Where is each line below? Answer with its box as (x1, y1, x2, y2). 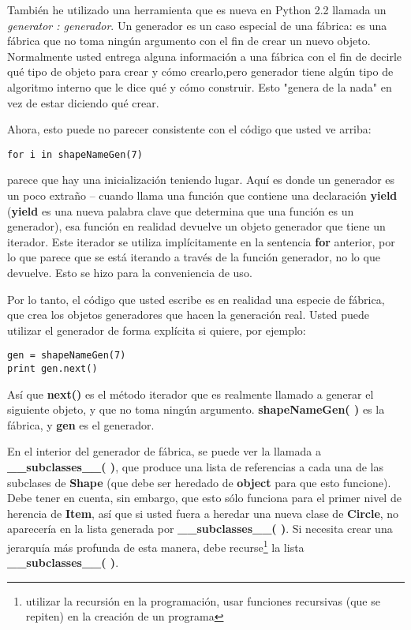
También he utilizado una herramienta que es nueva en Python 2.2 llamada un (7, 2, 387, 17)
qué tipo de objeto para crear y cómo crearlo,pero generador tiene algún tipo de (7, 63, 394, 80)
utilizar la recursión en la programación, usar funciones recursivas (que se (25, 592, 380, 609)
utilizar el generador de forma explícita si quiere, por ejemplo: (7, 321, 306, 338)
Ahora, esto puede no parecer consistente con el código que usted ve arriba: (7, 121, 372, 137)
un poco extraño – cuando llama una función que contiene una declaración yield (7, 187, 398, 203)
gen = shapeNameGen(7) (7, 350, 126, 362)
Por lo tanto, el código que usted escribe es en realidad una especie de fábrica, (7, 291, 385, 307)
